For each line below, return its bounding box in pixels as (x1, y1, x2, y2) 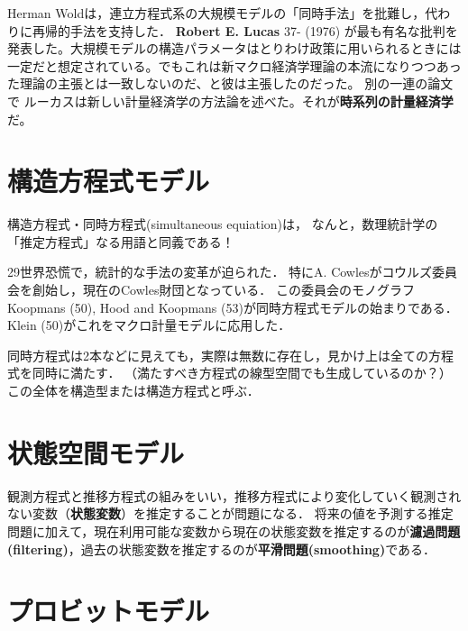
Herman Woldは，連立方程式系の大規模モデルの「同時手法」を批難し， (7, 4, 426, 22)
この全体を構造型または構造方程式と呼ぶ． (7, 381, 260, 400)
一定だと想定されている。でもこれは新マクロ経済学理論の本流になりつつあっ (7, 56, 462, 75)
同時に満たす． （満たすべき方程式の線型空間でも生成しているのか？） (32, 363, 452, 382)
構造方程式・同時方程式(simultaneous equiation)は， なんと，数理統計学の (7, 215, 438, 233)
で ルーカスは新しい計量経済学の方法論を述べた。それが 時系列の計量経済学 (7, 91, 454, 110)
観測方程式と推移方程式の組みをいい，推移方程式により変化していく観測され (7, 486, 462, 505)
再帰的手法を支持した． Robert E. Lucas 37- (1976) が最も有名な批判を (32, 21, 458, 40)
